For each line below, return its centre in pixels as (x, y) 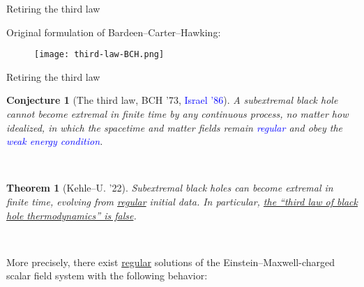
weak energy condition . (55, 141)
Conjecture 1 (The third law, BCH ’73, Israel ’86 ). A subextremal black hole (172, 100)
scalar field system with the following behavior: (107, 276)
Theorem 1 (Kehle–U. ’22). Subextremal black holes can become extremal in (170, 188)
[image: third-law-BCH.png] (99, 55)
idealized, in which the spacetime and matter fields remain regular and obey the (175, 127)
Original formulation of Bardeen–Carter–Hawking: (114, 32)
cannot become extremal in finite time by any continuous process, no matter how (177, 114)
